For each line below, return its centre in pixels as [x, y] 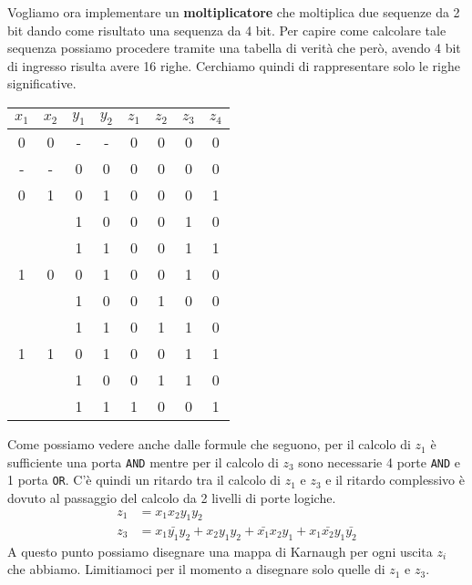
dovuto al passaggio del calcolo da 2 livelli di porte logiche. [172, 498]
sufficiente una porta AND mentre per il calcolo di [143, 462]
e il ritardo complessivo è [395, 480]
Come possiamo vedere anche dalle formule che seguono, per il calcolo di [209, 444]
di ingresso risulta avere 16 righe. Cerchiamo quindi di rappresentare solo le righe [234, 65]
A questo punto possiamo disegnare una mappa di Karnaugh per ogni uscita [220, 551]
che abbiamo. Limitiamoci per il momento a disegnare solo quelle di [196, 569]
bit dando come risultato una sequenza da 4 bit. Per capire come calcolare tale [227, 30]
